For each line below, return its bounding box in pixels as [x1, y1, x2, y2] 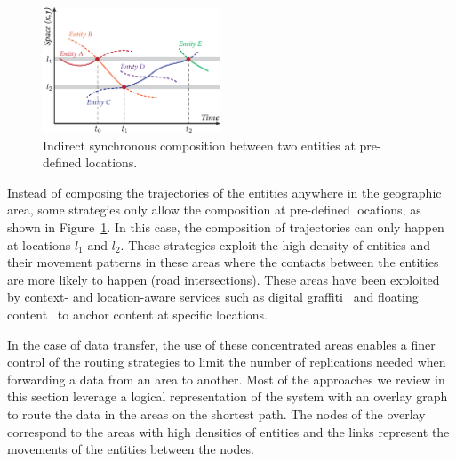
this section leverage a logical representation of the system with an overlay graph [7, 387, 448, 406]
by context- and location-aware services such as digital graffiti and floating [7, 287, 419, 306]
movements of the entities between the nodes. [7, 440, 254, 458]
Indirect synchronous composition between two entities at [43, 135, 356, 154]
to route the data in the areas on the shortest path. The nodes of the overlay [7, 404, 426, 423]
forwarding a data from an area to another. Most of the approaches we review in [7, 369, 445, 388]
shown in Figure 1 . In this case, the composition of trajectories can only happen [7, 218, 444, 237]
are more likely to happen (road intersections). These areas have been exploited [7, 270, 440, 288]
